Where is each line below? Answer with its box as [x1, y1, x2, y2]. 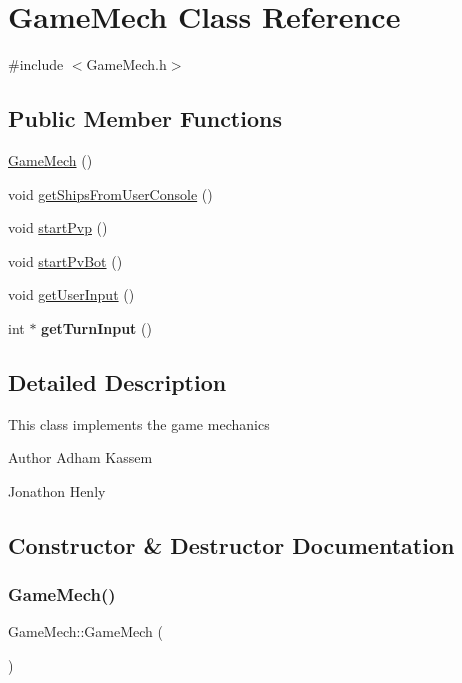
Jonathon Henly [8, 480, 106, 501]
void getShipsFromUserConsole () [8, 183, 213, 204]
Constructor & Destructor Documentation [8, 529, 455, 560]
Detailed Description [8, 366, 227, 397]
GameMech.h [86, 54, 167, 75]
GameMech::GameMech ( [8, 621, 163, 642]
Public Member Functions [8, 103, 282, 134]
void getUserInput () [8, 284, 135, 305]
